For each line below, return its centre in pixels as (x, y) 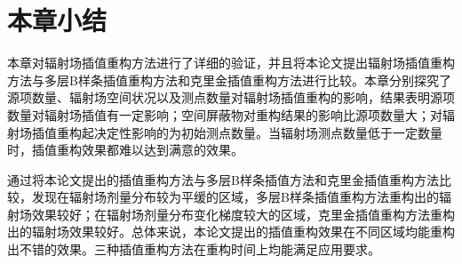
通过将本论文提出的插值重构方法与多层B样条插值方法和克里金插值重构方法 (223, 179)
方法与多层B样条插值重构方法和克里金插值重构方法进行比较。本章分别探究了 (229, 80)
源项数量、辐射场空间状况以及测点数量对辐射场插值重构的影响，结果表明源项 (231, 97)
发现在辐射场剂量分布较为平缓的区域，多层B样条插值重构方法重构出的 (235, 197)
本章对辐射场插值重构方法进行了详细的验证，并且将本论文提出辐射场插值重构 (231, 63)
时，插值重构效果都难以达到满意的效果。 (125, 150)
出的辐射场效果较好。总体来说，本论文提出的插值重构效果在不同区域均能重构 (231, 232)
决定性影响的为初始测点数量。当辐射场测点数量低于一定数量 (268, 132)
